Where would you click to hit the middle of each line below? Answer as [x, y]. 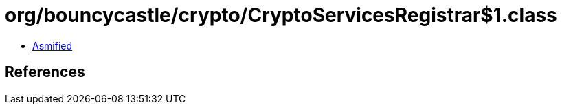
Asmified [53, 45]
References [45, 72]
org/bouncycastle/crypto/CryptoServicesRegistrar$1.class [281, 15]
